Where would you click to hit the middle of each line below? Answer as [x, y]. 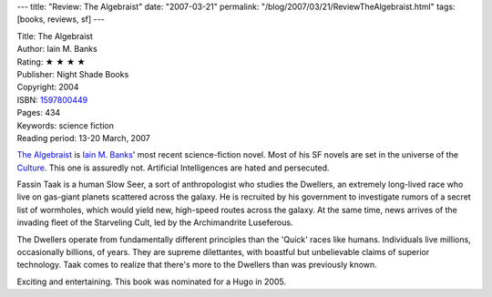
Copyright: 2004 [48, 87]
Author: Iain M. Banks [57, 49]
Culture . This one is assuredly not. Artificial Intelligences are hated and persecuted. [173, 168]
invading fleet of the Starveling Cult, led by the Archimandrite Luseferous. [155, 222]
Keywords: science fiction [65, 125]
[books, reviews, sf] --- [61, 19]
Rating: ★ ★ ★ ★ [51, 61]
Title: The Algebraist [55, 36]
